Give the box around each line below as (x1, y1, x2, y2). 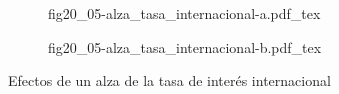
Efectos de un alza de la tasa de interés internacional (8, 70, 331, 91)
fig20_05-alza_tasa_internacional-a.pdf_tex (48, 3, 321, 23)
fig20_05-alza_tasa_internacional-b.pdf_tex (48, 36, 322, 57)
